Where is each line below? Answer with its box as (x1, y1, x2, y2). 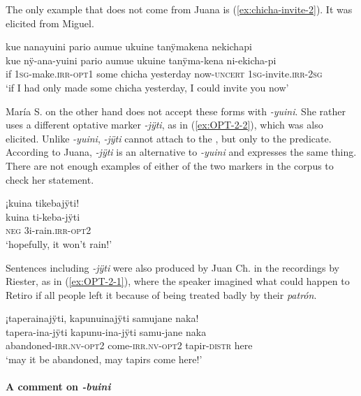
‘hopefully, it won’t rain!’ (6, 236, 112, 251)
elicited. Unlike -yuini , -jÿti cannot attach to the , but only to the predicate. (6, 131, 332, 145)
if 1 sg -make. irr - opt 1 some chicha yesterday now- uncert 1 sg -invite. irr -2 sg (6, 66, 323, 81)
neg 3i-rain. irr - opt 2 (6, 223, 91, 237)
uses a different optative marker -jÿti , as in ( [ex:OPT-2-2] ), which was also (6, 117, 323, 132)
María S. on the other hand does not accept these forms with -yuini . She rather (6, 103, 346, 118)
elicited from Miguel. (6, 15, 94, 30)
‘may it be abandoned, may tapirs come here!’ (6, 352, 202, 367)
